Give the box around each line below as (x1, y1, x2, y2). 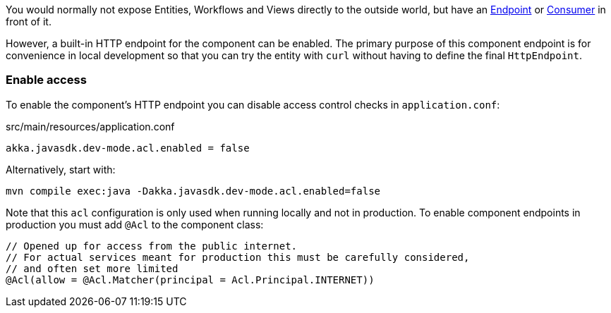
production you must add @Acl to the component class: (6, 218, 264, 231)
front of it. (6, 16, 52, 27)
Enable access (6, 73, 87, 87)
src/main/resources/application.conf (6, 120, 175, 133)
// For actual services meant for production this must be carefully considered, (6, 251, 470, 263)
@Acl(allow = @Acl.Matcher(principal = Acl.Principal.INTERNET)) (6, 274, 375, 286)
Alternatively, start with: (6, 163, 116, 176)
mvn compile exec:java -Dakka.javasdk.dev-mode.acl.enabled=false (6, 185, 381, 197)
